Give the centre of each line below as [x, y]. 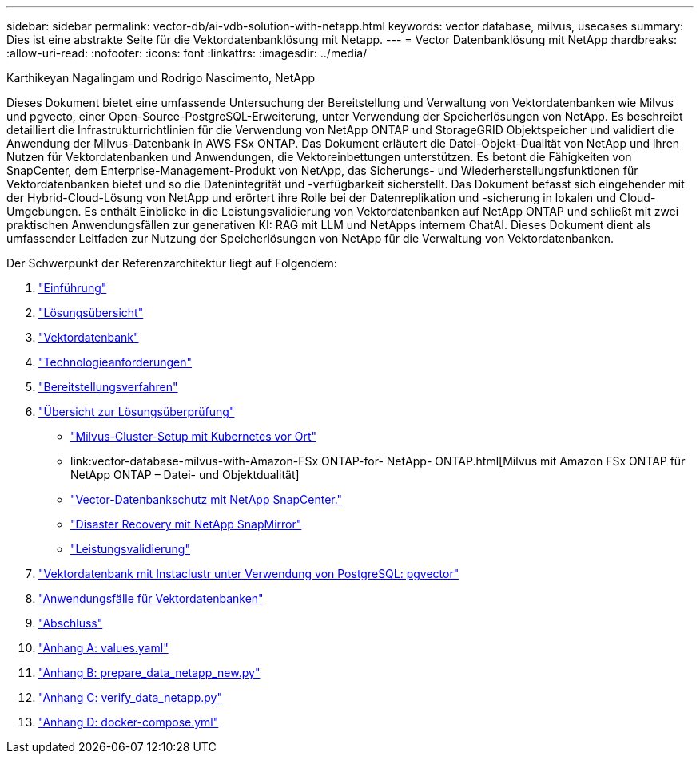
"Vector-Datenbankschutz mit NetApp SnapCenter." [207, 499]
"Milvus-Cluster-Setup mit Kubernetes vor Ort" [194, 436]
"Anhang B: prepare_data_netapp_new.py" [149, 673]
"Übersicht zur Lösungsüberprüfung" [137, 412]
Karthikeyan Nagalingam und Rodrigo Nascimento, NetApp [161, 78]
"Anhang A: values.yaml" [103, 648]
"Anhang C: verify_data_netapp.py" [130, 697]
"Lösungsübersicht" [91, 313]
